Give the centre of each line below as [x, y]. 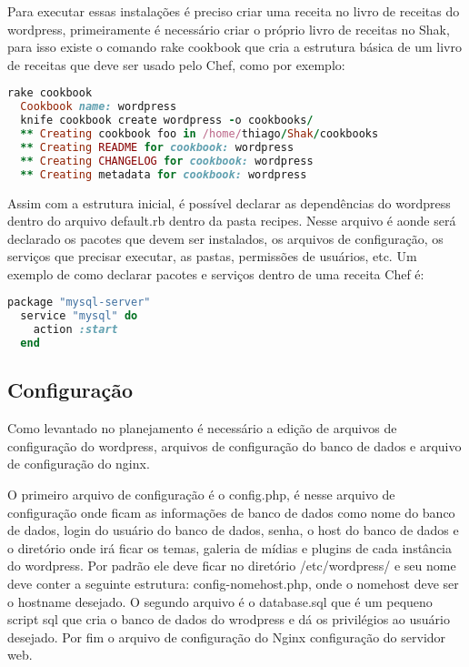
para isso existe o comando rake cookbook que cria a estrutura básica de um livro [234, 47]
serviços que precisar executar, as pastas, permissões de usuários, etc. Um [212, 256]
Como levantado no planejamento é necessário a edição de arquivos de [202, 428]
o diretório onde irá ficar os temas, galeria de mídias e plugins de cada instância [230, 547]
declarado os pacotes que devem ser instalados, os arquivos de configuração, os [225, 238]
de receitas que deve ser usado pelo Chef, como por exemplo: [176, 64]
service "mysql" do [79, 316]
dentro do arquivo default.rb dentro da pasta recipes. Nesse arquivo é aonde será [232, 221]
